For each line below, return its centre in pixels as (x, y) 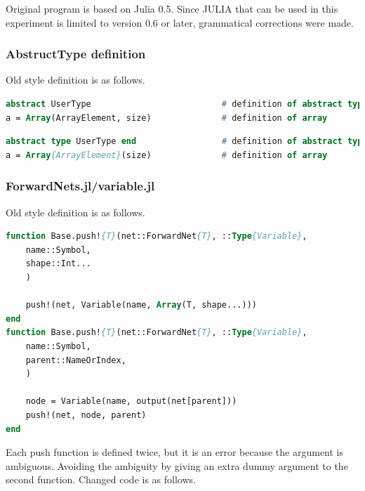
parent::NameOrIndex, (76, 360)
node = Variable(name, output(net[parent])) (131, 401)
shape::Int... (58, 264)
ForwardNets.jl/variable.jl (80, 186)
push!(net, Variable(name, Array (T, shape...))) (141, 305)
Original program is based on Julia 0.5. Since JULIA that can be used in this (172, 8)
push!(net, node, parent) (86, 415)
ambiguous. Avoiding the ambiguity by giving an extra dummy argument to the (177, 465)
